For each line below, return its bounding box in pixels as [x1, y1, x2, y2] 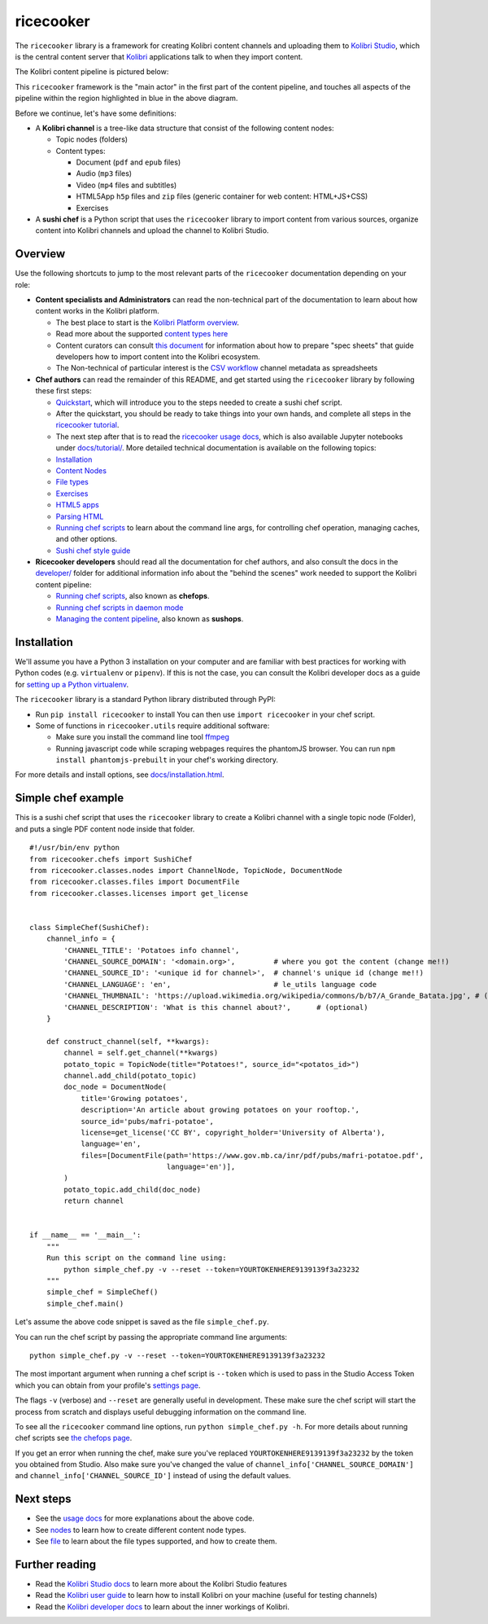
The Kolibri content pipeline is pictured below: [15, 67, 169, 77]
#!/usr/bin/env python [29, 843, 120, 853]
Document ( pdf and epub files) [76, 157, 181, 167]
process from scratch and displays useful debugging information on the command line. [15, 1407, 307, 1416]
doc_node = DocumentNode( [63, 1082, 167, 1091]
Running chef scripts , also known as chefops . [55, 591, 210, 601]
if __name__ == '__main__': [29, 1231, 142, 1240]
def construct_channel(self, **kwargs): [46, 1037, 211, 1046]
